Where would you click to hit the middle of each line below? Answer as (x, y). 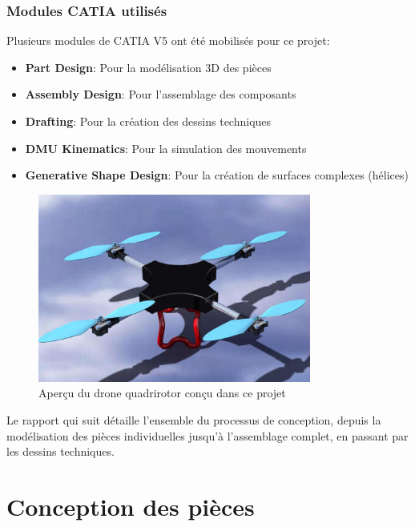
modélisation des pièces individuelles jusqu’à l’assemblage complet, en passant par (207, 435)
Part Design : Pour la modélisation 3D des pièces (148, 67)
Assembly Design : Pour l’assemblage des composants (161, 94)
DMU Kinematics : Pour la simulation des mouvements (166, 148)
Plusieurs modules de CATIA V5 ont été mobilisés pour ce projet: (168, 40)
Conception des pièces (131, 506)
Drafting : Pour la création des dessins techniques (148, 121)
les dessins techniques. (60, 451)
